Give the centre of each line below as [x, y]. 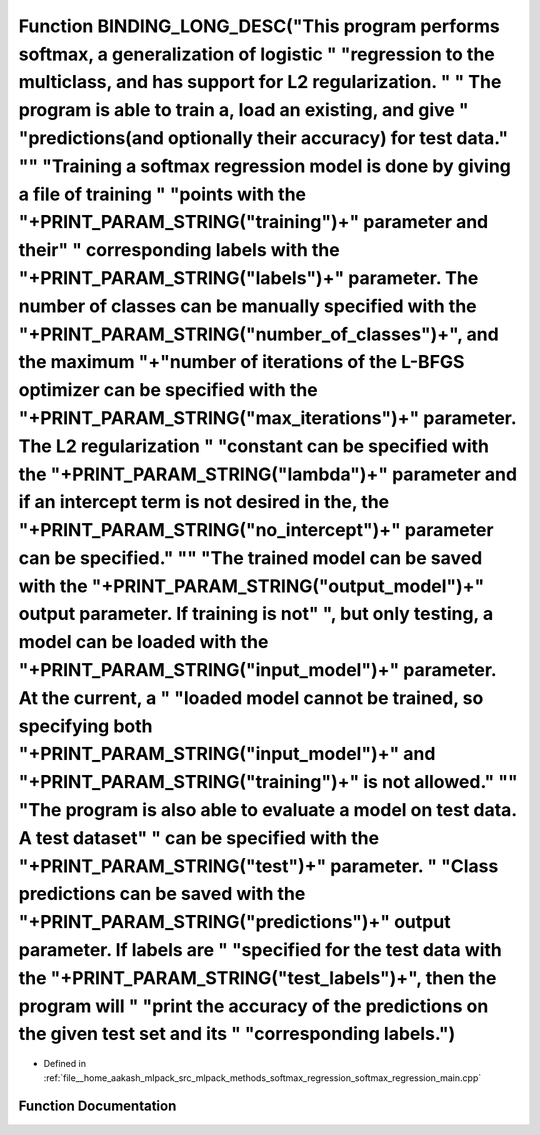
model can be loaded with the [143, 642]
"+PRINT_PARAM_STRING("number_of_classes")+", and [258, 334]
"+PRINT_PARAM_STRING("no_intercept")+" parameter [256, 530]
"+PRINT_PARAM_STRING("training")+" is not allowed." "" [268, 782]
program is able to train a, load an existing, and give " [243, 110]
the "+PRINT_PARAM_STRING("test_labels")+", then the [257, 977]
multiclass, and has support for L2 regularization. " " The [260, 82]
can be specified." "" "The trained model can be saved [250, 557]
